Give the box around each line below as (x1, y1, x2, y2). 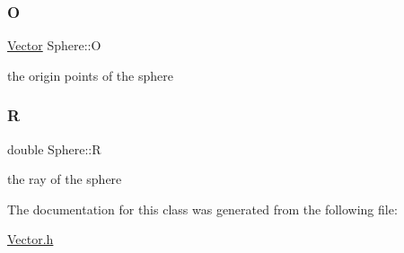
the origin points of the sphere (7, 65, 173, 84)
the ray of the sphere (7, 170, 122, 188)
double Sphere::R (7, 139, 101, 158)
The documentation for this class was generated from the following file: (7, 199, 398, 218)
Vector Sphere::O (7, 36, 101, 55)
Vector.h (7, 230, 54, 249)
